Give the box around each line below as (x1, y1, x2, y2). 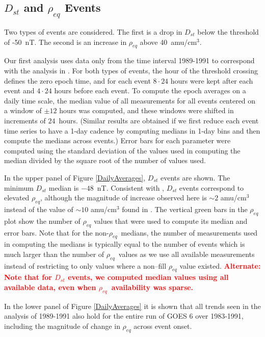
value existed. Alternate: (179, 260, 261, 271)
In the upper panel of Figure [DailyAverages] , (4, 172, 146, 183)
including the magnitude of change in (4, 321, 120, 331)
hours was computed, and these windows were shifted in (59, 105, 234, 116)
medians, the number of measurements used (121, 227, 258, 238)
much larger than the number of (4, 248, 104, 259)
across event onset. (134, 321, 192, 331)
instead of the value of (4, 203, 73, 214)
